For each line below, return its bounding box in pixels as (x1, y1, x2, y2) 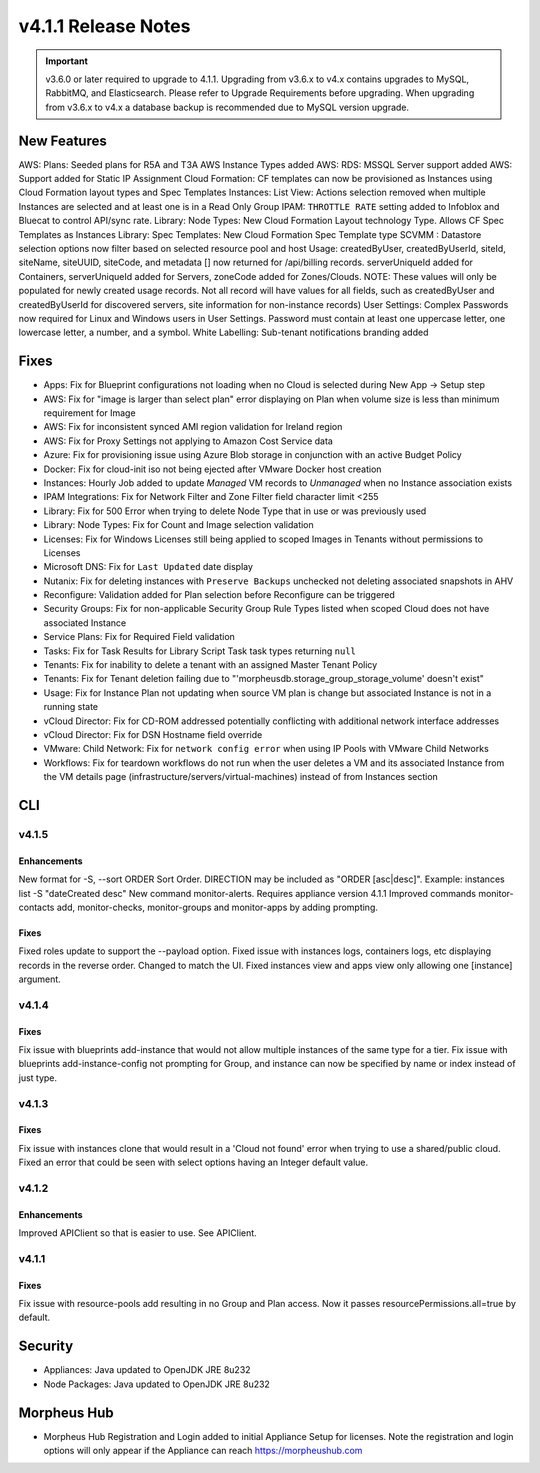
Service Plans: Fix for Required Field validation (43, 631, 235, 643)
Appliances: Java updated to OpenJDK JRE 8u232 (43, 1364, 251, 1376)
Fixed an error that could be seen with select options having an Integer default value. (18, 1156, 369, 1169)
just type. (18, 1071, 58, 1084)
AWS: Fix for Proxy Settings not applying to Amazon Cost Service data (43, 435, 334, 447)
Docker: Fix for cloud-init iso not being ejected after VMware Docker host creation (43, 463, 382, 475)
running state (43, 701, 99, 713)
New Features (18, 132, 107, 149)
